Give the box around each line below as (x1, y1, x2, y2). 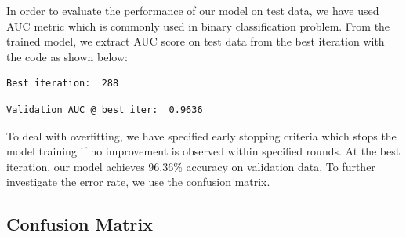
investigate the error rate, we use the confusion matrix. (6, 173, 270, 190)
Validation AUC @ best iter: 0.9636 (6, 104, 203, 115)
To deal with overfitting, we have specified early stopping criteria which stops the (6, 127, 397, 144)
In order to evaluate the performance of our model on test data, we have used (6, 2, 379, 18)
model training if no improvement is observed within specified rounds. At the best (6, 143, 401, 159)
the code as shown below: (6, 48, 128, 64)
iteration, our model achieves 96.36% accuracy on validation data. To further (6, 158, 375, 174)
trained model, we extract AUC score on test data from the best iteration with (6, 33, 385, 49)
